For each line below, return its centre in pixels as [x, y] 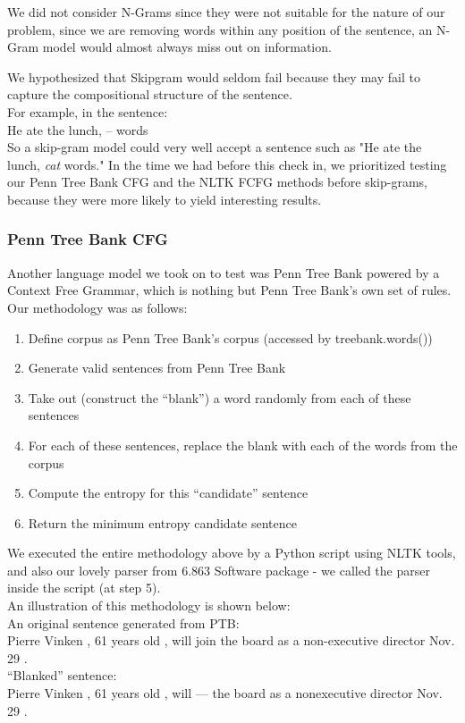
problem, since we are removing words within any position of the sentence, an [220, 29]
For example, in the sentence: [88, 111]
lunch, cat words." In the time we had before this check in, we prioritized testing [227, 164]
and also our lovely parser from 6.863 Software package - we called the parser [219, 570]
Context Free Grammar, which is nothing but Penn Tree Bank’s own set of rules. [229, 290]
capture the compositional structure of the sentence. [150, 94]
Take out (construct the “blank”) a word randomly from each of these [220, 397]
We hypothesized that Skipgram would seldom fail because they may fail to [214, 76]
